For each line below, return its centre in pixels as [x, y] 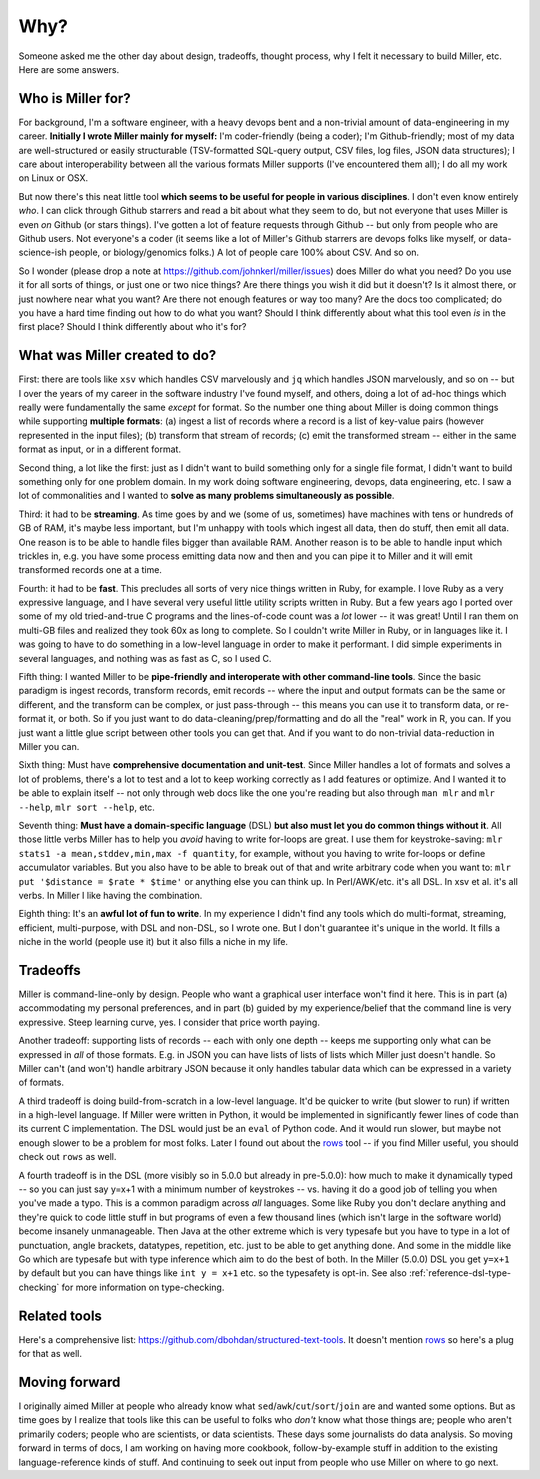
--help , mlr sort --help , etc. [86, 807]
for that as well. [50, 1354]
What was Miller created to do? [117, 355]
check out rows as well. [67, 1157]
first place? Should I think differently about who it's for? [132, 327]
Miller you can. [49, 746]
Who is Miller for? [74, 98]
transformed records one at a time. [90, 570]
